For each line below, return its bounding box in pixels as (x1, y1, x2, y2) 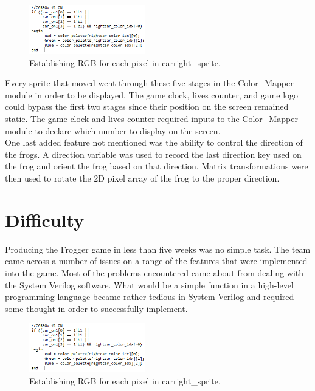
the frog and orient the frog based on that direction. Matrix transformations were (5, 160, 308, 172)
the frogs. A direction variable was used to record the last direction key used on (5, 148, 302, 160)
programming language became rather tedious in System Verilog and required (5, 290, 294, 303)
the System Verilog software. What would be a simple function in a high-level (5, 278, 294, 291)
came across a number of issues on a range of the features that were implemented (5, 254, 308, 267)
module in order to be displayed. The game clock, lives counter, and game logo (5, 88, 299, 101)
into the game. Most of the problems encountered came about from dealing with (5, 266, 304, 279)
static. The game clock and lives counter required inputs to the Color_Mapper (5, 112, 298, 125)
